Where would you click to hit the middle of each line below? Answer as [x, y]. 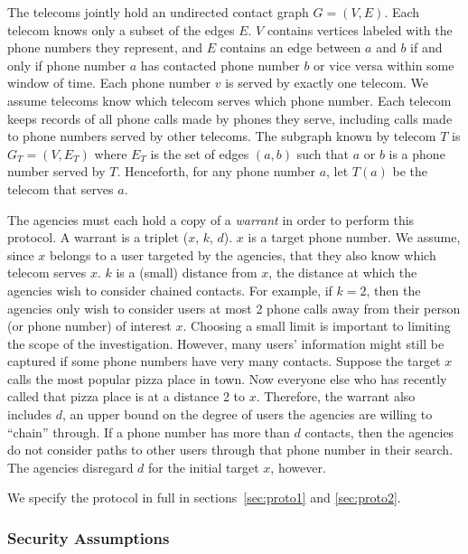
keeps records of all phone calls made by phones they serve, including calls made [230, 118]
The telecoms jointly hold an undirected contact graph [158, 12]
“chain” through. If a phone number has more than [149, 432]
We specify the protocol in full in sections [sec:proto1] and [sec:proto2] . [204, 498]
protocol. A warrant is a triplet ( [98, 237]
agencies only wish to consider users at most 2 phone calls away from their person [234, 308]
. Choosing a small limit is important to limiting [317, 326]
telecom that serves [61, 188]
